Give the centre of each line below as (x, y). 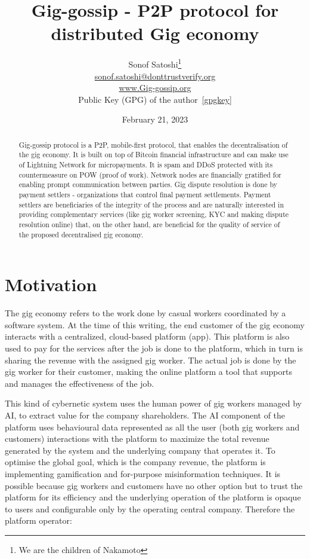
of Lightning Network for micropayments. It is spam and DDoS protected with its (146, 165)
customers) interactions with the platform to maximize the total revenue (137, 439)
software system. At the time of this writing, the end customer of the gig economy (155, 324)
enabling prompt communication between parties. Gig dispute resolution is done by (148, 184)
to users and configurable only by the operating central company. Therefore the (150, 508)
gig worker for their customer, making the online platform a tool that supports (148, 372)
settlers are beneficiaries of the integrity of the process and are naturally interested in (151, 204)
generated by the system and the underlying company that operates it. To (140, 450)
